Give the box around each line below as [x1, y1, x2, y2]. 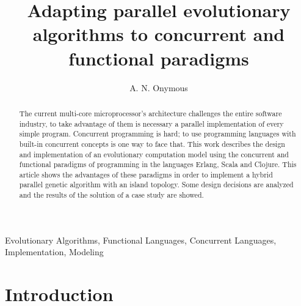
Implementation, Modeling [5, 245, 104, 258]
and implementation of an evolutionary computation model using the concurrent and [19, 149, 289, 159]
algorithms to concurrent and [32, 21, 285, 47]
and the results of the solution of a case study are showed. [19, 190, 204, 200]
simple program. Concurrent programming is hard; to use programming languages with [19, 129, 296, 139]
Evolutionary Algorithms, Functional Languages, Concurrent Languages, [5, 233, 277, 246]
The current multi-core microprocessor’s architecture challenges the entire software [19, 108, 282, 118]
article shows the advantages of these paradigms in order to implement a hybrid [19, 169, 273, 179]
